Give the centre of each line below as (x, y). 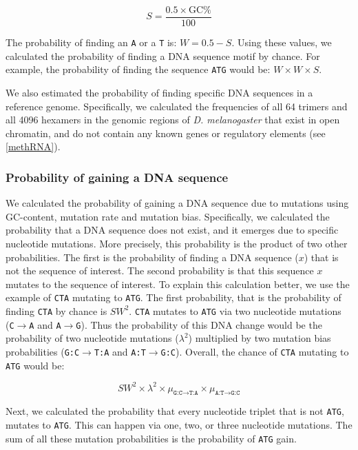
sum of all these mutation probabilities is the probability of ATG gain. (151, 438)
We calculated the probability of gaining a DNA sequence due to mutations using (177, 203)
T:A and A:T (120, 351)
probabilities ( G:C (43, 351)
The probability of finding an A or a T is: (91, 42)
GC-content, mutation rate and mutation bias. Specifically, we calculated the (168, 216)
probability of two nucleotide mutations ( (92, 338)
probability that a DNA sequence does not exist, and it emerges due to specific (172, 230)
